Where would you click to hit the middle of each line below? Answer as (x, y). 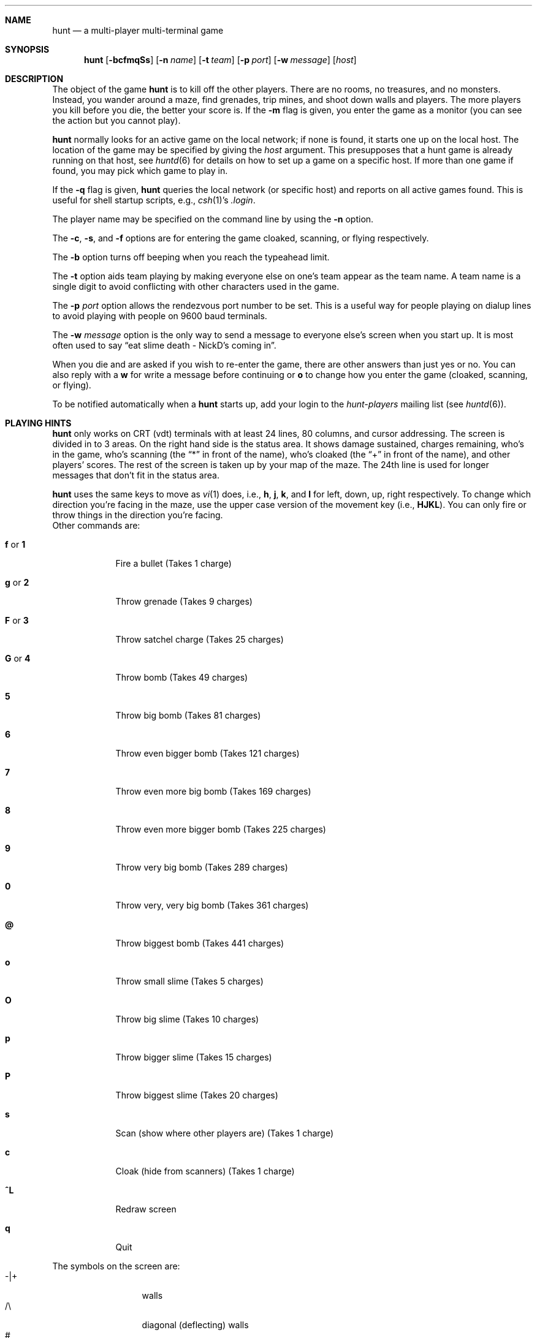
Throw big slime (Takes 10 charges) (187, 1019)
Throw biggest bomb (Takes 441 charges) (200, 943)
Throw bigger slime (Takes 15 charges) (194, 1057)
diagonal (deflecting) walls (195, 1325)
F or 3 (17, 620)
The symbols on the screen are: (116, 1266)
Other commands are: (96, 525)
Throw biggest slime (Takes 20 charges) (197, 1095)
